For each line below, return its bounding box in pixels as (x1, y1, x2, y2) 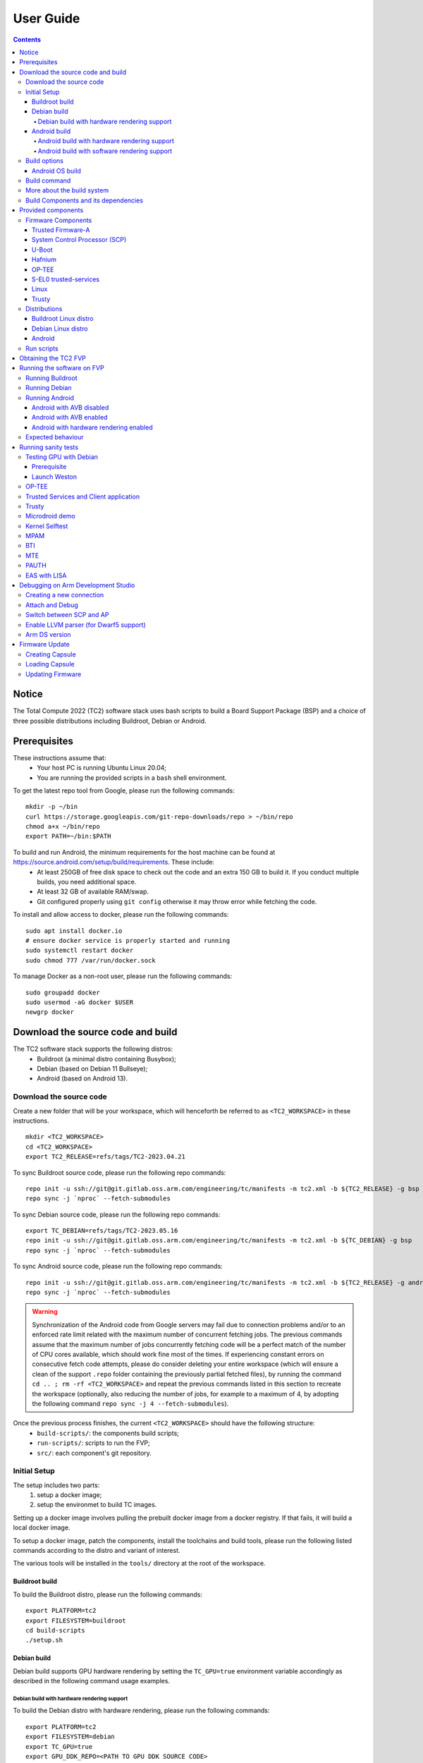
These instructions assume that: (13, 753, 106, 762)
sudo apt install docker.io (25, 927, 123, 934)
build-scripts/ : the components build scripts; (37, 1429, 179, 1437)
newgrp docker (25, 1008, 74, 1016)
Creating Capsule (25, 649, 77, 659)
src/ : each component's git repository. (37, 1448, 152, 1457)
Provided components (19, 206, 84, 214)
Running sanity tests (19, 443, 79, 451)
